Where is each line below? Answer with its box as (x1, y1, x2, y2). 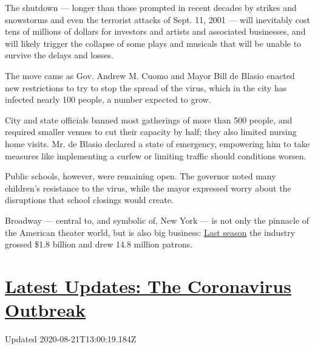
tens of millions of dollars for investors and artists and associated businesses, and (5, 25, 306, 38)
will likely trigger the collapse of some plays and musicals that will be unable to (5, 36, 302, 49)
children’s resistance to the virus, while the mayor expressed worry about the (5, 181, 291, 194)
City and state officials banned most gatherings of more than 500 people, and (5, 113, 293, 126)
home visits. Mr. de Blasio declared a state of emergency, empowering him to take (5, 137, 310, 150)
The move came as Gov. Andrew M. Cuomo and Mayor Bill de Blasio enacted (5, 69, 295, 81)
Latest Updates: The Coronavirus (5, 273, 291, 298)
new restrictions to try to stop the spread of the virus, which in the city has (5, 81, 287, 94)
